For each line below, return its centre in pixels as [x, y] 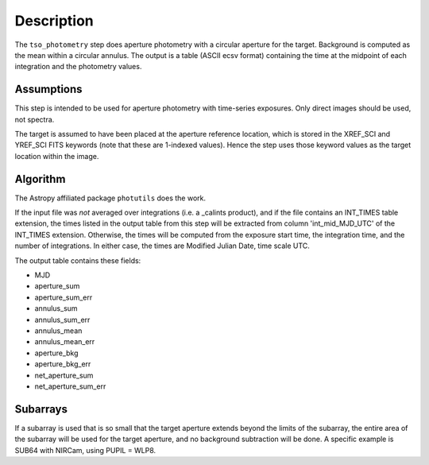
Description [54, 21]
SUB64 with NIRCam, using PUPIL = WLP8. [85, 450]
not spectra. [35, 119]
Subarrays [41, 409]
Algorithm [40, 179]
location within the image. [57, 156]
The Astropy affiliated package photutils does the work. [110, 198]
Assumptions [48, 89]
